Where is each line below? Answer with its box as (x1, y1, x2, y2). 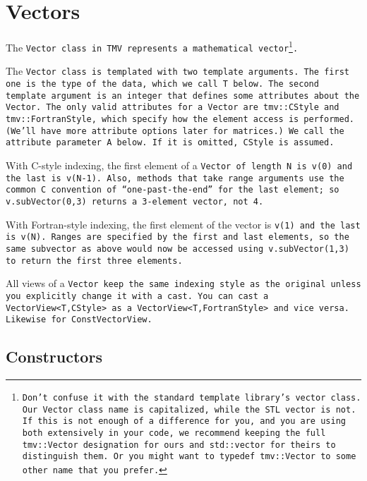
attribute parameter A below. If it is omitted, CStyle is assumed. (6, 138, 335, 148)
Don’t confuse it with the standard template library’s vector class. (22, 393, 361, 403)
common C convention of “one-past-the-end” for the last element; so (6, 185, 339, 195)
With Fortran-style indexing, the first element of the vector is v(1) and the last (6, 217, 361, 231)
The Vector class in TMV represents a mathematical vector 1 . (6, 38, 299, 54)
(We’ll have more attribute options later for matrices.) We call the (6, 126, 344, 136)
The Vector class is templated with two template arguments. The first (6, 63, 349, 78)
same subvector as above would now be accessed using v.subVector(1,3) (6, 243, 349, 254)
